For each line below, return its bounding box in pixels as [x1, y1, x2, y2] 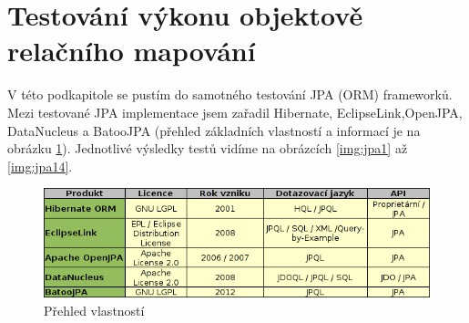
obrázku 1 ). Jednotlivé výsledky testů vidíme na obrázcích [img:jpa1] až [7, 139, 408, 158]
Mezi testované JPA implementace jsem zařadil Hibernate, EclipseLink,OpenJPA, [7, 102, 463, 121]
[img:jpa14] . [7, 156, 73, 175]
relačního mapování [7, 32, 256, 69]
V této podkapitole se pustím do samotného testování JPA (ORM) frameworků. [7, 85, 453, 104]
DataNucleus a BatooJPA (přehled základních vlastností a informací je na [7, 120, 421, 140]
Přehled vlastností [44, 300, 145, 319]
